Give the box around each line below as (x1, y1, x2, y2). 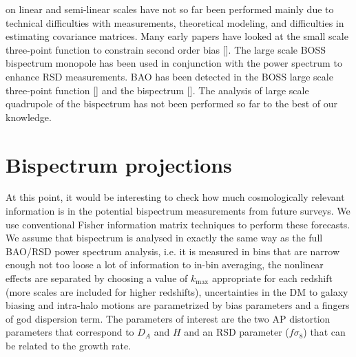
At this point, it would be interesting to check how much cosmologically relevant (6, 190, 345, 204)
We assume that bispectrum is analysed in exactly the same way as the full (6, 230, 323, 245)
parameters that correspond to (6, 325, 134, 339)
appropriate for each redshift (211, 271, 333, 285)
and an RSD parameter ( (184, 325, 289, 339)
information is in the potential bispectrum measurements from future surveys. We (6, 204, 350, 218)
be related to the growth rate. (6, 338, 132, 352)
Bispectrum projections (6, 150, 232, 178)
